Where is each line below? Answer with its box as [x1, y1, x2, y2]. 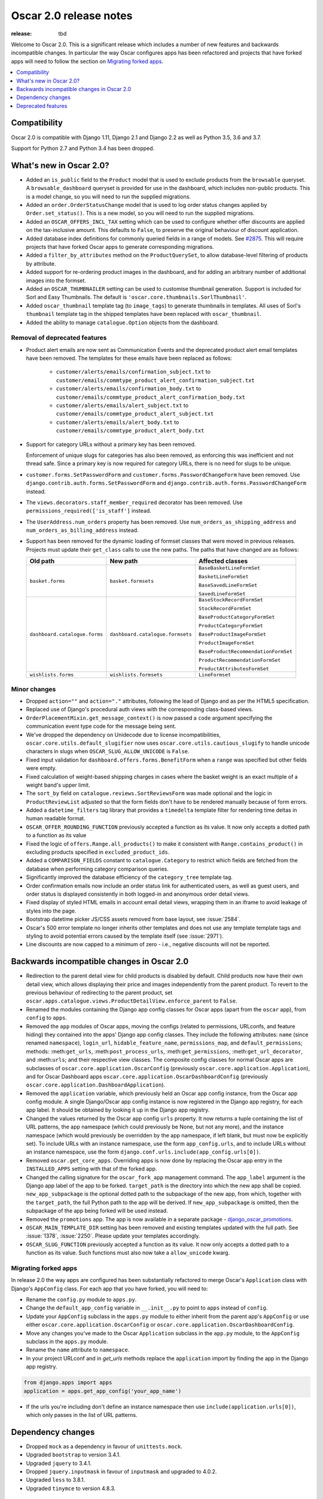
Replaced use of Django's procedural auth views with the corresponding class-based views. [26, 706, 254, 713]
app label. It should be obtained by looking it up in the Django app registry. [26, 1106, 210, 1113]
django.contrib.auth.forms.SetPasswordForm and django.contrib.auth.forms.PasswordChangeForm [26, 480, 307, 487]
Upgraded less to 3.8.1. [26, 1476, 86, 1483]
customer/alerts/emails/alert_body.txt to [56, 419, 179, 426]
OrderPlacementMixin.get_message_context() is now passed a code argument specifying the [26, 714, 273, 721]
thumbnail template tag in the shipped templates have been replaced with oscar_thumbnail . [26, 311, 261, 318]
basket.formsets [109, 577, 154, 584]
